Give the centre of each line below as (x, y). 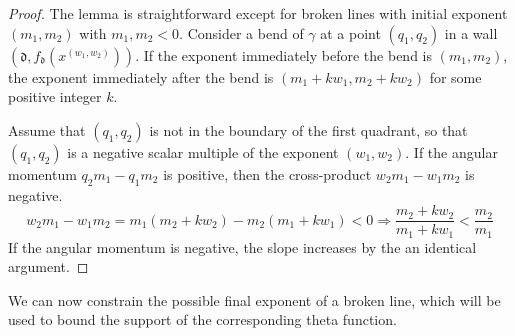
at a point (350, 32)
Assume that (47, 129)
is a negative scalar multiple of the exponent (203, 151)
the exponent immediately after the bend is (141, 76)
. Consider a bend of (241, 32)
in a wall (471, 32)
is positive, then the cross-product (267, 173)
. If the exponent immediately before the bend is (283, 54)
